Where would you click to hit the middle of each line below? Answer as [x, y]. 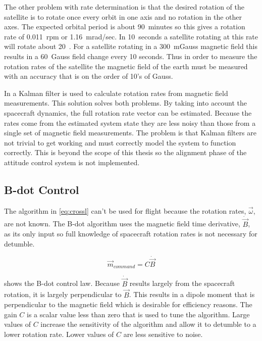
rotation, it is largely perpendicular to [63, 294]
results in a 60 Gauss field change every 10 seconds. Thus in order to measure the [131, 56]
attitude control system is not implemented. [72, 162]
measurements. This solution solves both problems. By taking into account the [126, 103]
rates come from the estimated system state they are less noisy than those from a [130, 123]
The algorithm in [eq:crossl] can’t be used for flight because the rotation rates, [125, 210]
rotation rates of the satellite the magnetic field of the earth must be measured [126, 66]
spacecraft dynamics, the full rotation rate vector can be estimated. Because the [128, 112]
